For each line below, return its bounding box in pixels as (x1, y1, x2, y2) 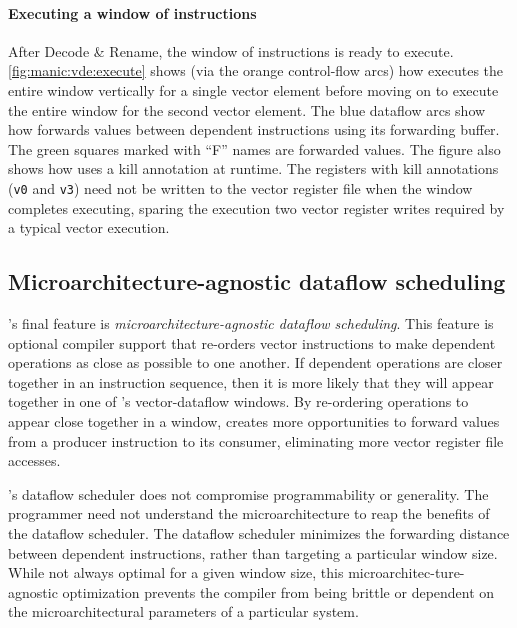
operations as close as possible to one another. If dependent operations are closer (8, 352, 503, 373)
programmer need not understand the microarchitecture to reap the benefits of (8, 503, 490, 524)
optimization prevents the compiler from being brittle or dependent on (62, 581, 495, 602)
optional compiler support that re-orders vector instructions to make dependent (8, 332, 496, 353)
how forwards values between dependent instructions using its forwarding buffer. (8, 119, 500, 140)
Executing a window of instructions (8, 2, 257, 23)
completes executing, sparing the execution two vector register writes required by (8, 197, 505, 218)
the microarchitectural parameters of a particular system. (8, 601, 359, 622)
